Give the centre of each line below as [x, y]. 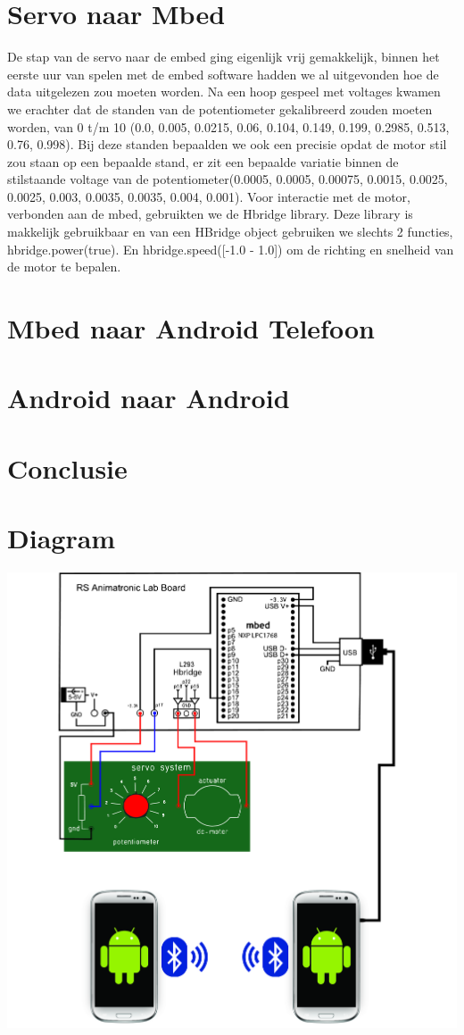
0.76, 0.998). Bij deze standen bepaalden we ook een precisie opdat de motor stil [227, 144]
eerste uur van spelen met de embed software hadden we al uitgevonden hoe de [223, 74]
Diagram [62, 538]
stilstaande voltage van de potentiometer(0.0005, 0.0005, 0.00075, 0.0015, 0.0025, [228, 179]
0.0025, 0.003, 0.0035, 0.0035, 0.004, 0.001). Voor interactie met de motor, [209, 196]
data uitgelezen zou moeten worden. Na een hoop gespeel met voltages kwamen [224, 92]
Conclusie [67, 467]
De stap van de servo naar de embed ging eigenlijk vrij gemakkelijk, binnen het [224, 57]
